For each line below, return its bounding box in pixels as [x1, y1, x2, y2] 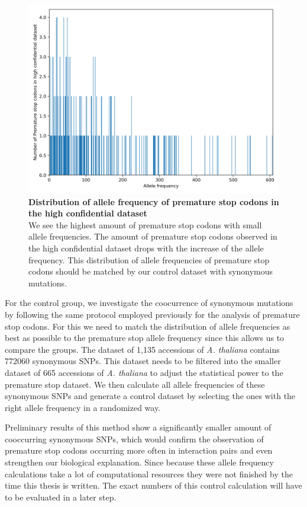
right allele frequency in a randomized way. [5, 401, 161, 413]
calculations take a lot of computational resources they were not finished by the [5, 467, 293, 480]
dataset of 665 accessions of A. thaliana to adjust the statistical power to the [5, 366, 283, 378]
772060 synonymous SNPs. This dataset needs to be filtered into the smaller [5, 355, 281, 367]
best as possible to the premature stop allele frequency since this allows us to [5, 331, 285, 344]
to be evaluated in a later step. [5, 490, 117, 503]
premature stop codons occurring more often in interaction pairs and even [5, 444, 273, 457]
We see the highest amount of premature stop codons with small [28, 218, 262, 231]
